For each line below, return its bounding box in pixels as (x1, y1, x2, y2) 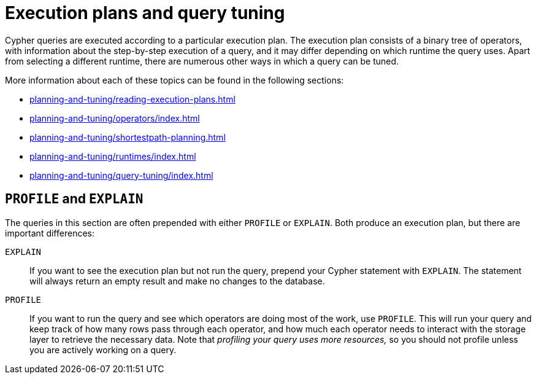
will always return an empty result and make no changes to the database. (29, 275, 325, 286)
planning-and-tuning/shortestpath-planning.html (29, 131, 226, 143)
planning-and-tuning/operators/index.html (29, 112, 200, 123)
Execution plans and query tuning (5, 2, 285, 23)
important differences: (5, 227, 94, 238)
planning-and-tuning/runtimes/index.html (29, 150, 196, 162)
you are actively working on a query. (29, 344, 177, 355)
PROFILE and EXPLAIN (5, 191, 144, 207)
